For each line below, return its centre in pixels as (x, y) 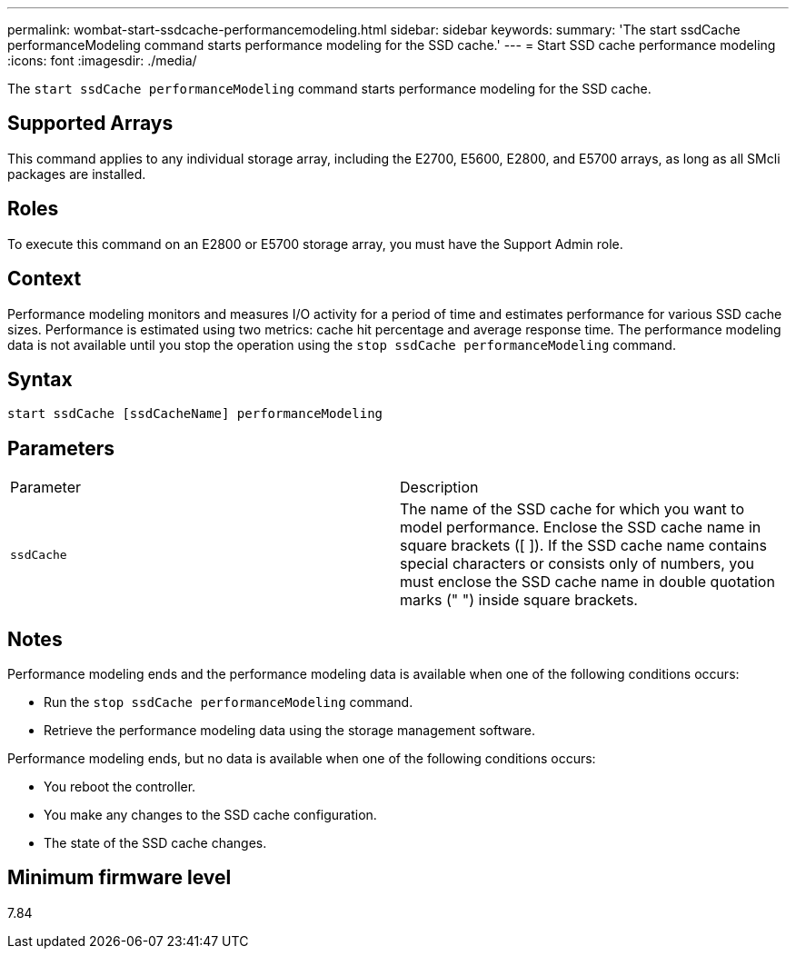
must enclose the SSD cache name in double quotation (587, 582)
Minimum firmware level (119, 878)
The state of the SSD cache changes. (155, 843)
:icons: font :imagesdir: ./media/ (102, 60)
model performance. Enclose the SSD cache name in (581, 528)
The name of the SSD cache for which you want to (572, 509)
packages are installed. (77, 174)
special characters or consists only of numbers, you (577, 564)
